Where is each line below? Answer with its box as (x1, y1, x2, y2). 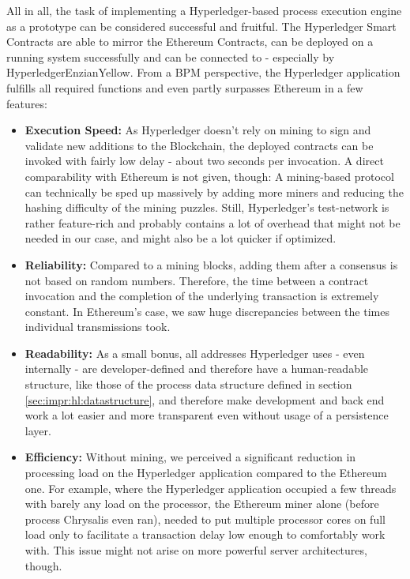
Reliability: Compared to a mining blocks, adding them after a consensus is (24, 256, 398, 273)
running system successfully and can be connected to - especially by (6, 48, 335, 65)
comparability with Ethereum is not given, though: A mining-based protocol (24, 167, 394, 184)
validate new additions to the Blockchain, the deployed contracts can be (24, 137, 374, 153)
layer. (24, 422, 51, 438)
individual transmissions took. (24, 318, 171, 335)
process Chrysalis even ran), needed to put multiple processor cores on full (24, 510, 386, 527)
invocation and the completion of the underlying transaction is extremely (24, 288, 379, 304)
